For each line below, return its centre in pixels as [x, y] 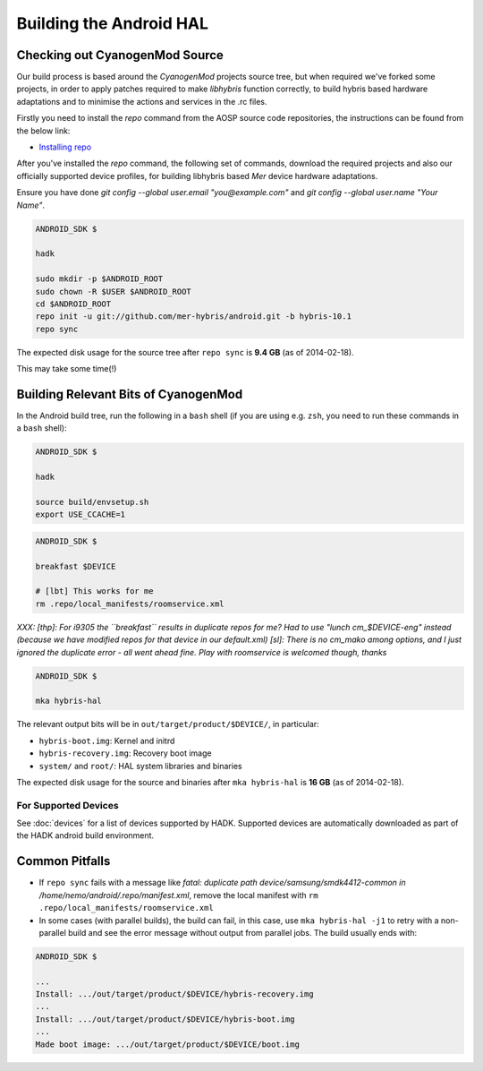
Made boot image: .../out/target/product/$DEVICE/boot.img [167, 1044]
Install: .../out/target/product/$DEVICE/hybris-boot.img [165, 1019]
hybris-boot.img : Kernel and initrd [107, 741]
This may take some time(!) [67, 369]
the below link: [43, 131]
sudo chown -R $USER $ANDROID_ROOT [113, 291]
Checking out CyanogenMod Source [120, 55]
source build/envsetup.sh [92, 502]
